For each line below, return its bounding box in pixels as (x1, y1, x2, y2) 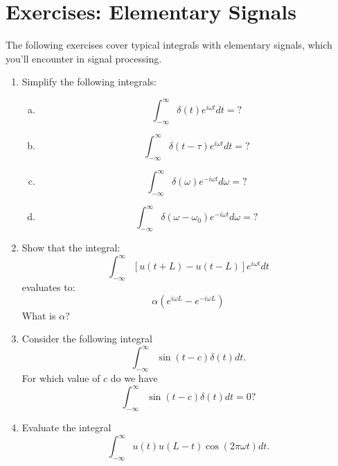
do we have (110, 371, 158, 385)
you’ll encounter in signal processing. (6, 51, 162, 65)
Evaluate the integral (21, 419, 112, 434)
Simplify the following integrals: (21, 74, 157, 89)
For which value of (21, 371, 100, 385)
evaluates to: (21, 279, 75, 294)
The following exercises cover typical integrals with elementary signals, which (6, 38, 332, 52)
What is (21, 308, 56, 322)
